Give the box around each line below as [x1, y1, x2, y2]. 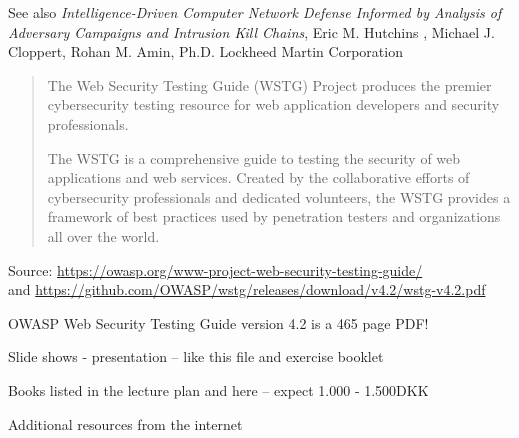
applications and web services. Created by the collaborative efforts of [47, 167, 470, 188]
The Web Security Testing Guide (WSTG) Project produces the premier [47, 74, 492, 95]
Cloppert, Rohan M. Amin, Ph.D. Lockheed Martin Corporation [8, 41, 403, 62]
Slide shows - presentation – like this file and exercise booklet [8, 346, 384, 367]
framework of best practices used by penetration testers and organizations [47, 206, 501, 227]
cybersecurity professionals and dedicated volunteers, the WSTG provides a [47, 186, 511, 207]
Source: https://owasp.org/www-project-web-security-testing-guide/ [8, 259, 423, 280]
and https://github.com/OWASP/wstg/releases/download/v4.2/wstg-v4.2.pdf [8, 279, 486, 300]
